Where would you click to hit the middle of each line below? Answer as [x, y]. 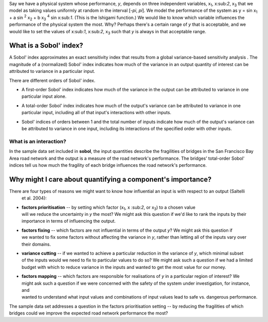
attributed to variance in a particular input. [52, 71]
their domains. [36, 244]
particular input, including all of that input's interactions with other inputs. [96, 113]
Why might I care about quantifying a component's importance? [110, 179]
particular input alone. [44, 96]
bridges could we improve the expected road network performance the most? [89, 313]
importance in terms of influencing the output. [69, 221]
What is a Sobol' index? [46, 45]
